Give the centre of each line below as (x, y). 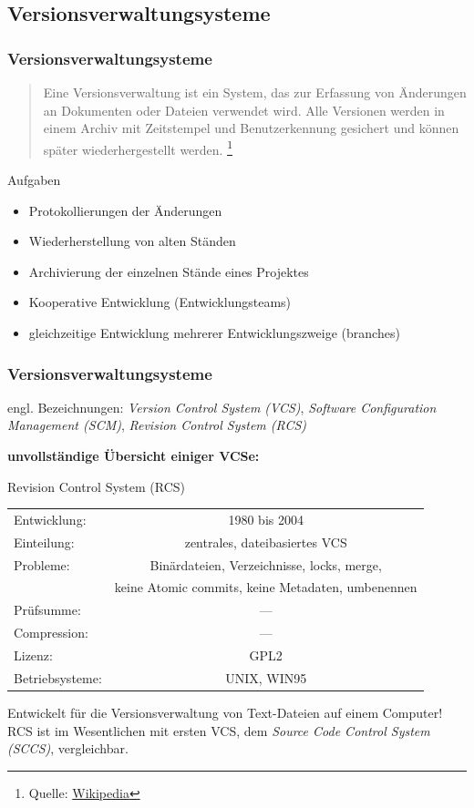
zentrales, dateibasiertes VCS (266, 542)
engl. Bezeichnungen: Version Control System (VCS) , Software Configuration (222, 407)
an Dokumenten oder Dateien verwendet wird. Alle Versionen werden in (244, 110)
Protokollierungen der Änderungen (125, 210)
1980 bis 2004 (266, 519)
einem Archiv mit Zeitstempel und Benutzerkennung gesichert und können (251, 128)
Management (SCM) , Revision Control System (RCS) (157, 425)
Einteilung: (44, 542)
